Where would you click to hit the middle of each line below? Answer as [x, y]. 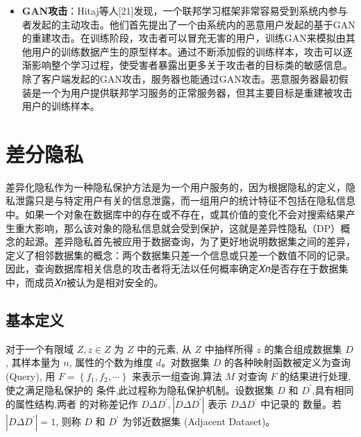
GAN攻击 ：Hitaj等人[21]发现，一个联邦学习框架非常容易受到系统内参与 [185, 10]
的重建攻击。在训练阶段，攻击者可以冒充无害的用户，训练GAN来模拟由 [184, 38]
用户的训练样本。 [61, 106]
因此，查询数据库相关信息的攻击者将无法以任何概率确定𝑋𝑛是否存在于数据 [172, 269]
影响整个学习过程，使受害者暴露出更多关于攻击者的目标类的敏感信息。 [192, 65]
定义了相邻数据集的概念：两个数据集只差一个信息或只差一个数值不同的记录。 [180, 255]
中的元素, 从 [164, 348]
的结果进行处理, [315, 376]
